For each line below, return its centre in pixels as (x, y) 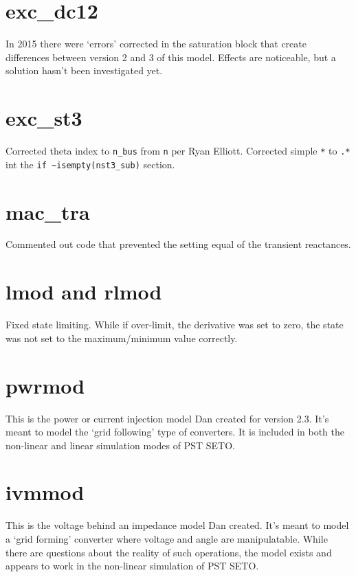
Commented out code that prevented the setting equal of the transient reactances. (178, 244)
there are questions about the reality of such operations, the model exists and (169, 552)
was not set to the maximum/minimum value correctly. (122, 338)
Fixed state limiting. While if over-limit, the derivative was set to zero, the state (175, 325)
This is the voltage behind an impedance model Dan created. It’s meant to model (177, 525)
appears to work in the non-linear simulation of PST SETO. (132, 566)
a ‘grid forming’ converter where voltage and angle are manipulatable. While (167, 539)
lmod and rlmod (84, 292)
